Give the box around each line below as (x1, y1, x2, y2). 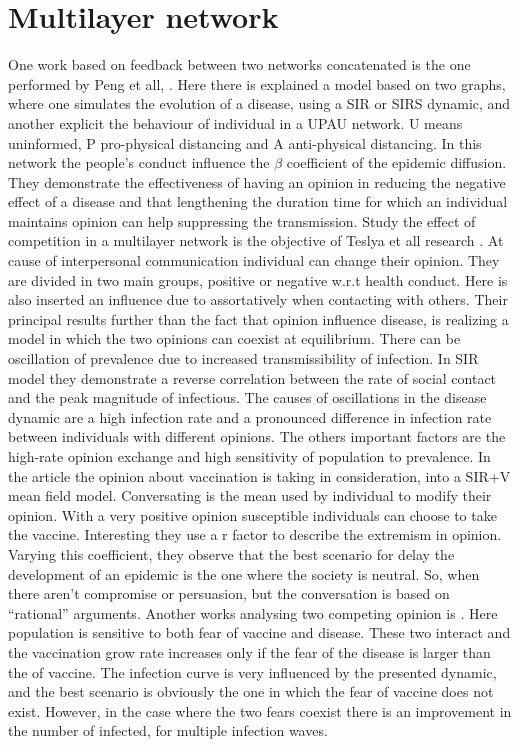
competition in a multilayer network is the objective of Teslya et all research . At (8, 230, 504, 251)
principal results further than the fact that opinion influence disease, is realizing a (8, 308, 509, 329)
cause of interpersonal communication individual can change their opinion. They (8, 250, 500, 271)
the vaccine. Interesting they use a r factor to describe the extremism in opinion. (8, 524, 502, 545)
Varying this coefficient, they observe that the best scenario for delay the (8, 543, 455, 564)
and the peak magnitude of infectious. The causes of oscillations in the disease (8, 387, 487, 408)
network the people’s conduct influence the (8, 152, 270, 173)
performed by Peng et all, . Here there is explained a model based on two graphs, (8, 73, 506, 94)
